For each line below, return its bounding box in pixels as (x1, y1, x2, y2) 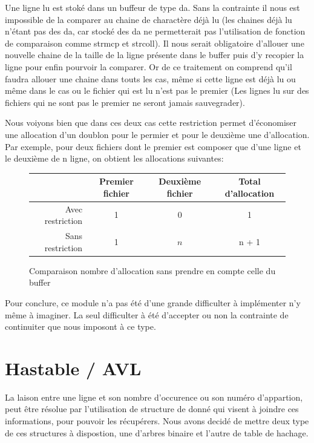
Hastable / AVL (5, 355, 142, 380)
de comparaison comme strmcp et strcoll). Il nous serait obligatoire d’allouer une (5, 36, 304, 49)
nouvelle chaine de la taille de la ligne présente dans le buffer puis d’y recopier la (5, 48, 304, 61)
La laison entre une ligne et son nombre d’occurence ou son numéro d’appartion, (5, 390, 303, 403)
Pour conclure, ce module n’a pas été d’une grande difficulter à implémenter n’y (5, 296, 301, 309)
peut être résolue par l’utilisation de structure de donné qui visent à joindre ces (5, 402, 299, 415)
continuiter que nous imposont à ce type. (5, 320, 156, 333)
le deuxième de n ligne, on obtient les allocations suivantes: (5, 152, 224, 165)
